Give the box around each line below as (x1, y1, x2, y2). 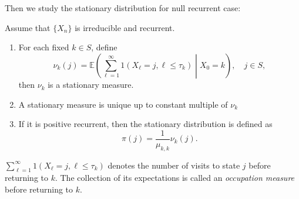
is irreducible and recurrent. (75, 21, 175, 33)
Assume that (5, 21, 51, 33)
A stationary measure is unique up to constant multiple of (18, 98, 228, 110)
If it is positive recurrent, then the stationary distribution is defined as (18, 118, 273, 130)
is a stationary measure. (48, 78, 134, 91)
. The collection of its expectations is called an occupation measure (55, 171, 295, 184)
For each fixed (18, 41, 69, 53)
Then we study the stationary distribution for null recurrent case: (5, 2, 241, 13)
